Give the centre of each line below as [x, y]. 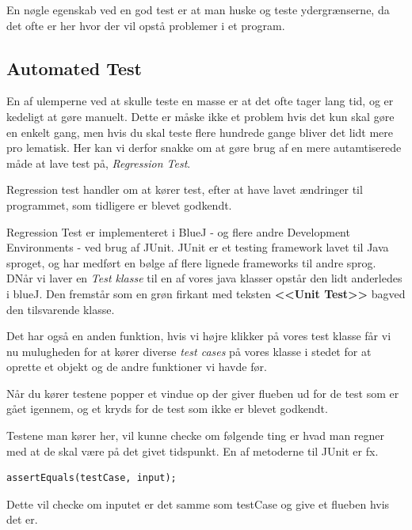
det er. [22, 519]
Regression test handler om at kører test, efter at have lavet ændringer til [185, 189]
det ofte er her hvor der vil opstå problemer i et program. [146, 25]
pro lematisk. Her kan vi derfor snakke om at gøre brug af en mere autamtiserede [204, 148]
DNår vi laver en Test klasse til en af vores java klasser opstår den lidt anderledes [204, 278]
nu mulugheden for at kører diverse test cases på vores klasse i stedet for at [189, 351]
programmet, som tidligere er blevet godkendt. [119, 204]
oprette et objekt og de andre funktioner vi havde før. [137, 367]
